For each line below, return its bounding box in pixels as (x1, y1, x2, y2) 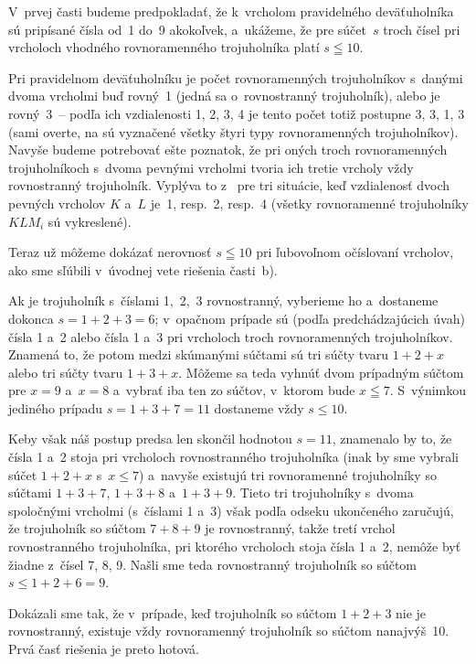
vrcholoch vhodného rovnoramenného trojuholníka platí (8, 37, 320, 57)
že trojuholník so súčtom (8, 519, 146, 538)
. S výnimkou (389, 380, 467, 400)
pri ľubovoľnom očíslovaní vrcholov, (256, 242, 454, 262)
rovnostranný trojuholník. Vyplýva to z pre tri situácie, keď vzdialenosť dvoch (8, 176, 450, 195)
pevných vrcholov (8, 193, 106, 212)
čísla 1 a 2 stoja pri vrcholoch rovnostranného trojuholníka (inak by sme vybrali (8, 447, 459, 466)
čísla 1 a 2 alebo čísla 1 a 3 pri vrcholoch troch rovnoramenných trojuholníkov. (8, 327, 453, 346)
